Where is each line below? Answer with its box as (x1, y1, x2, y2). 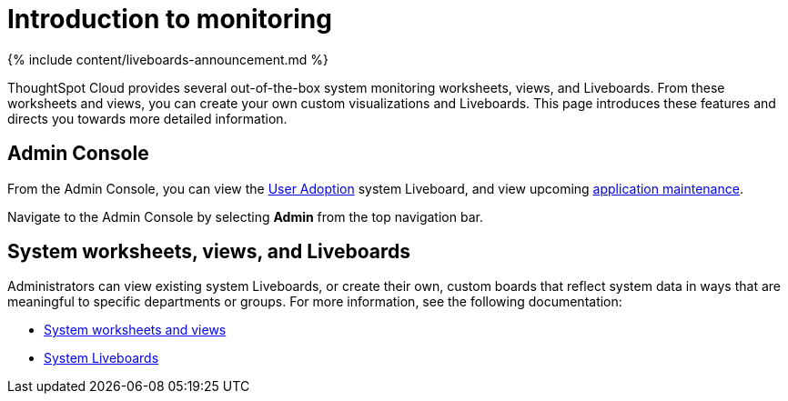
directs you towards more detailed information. (7, 110, 288, 126)
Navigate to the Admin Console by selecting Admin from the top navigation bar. (7, 208, 483, 225)
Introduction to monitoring (7, 4, 332, 35)
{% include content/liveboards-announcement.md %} (7, 51, 329, 67)
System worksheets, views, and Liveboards (7, 240, 411, 264)
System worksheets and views (44, 322, 227, 338)
